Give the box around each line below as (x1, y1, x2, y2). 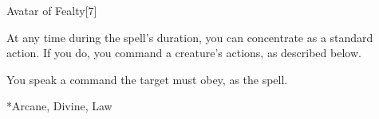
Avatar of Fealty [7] (6, 2, 97, 18)
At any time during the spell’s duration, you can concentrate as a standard (6, 29, 373, 45)
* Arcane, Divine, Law (6, 98, 113, 114)
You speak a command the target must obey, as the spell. (6, 71, 288, 87)
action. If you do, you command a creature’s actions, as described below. (6, 44, 361, 61)
